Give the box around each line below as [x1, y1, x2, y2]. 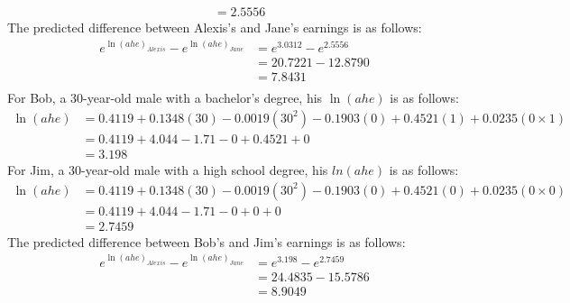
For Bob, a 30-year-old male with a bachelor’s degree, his [7, 88, 323, 107]
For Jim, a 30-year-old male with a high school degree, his [7, 160, 328, 179]
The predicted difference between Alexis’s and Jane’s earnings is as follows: [7, 18, 422, 37]
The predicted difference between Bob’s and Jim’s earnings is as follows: [7, 232, 406, 251]
